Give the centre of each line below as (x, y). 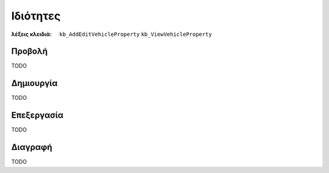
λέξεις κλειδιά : (31, 34)
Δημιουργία (34, 83)
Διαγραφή (32, 147)
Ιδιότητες (36, 16)
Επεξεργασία (37, 115)
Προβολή (30, 51)
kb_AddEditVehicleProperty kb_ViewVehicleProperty (136, 34)
